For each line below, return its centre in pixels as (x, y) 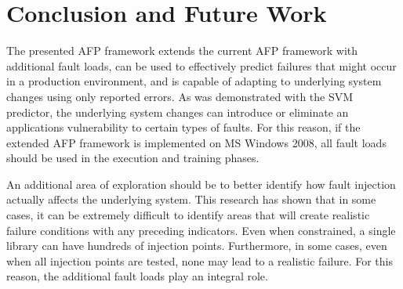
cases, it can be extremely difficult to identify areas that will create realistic (188, 215)
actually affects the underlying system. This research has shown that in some (191, 199)
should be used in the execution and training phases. (133, 158)
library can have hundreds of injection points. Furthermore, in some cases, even (197, 246)
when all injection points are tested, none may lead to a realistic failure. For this (200, 260)
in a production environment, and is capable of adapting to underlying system (194, 81)
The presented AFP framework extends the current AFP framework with (182, 51)
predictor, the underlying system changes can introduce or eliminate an (178, 112)
